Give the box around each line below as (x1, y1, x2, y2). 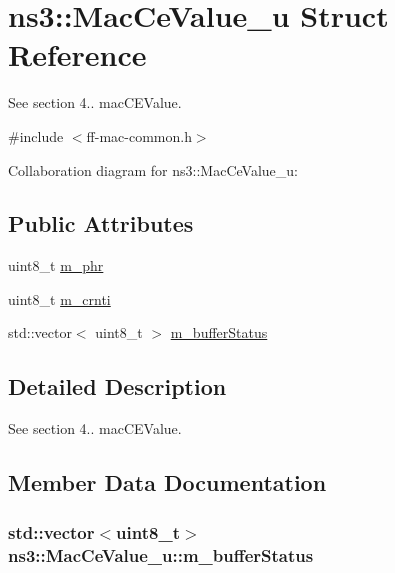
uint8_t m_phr (8, 255, 104, 276)
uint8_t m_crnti (8, 288, 111, 309)
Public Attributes (8, 208, 194, 239)
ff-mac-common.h (86, 125, 192, 146)
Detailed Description (8, 371, 227, 402)
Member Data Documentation (8, 467, 327, 498)
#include (8, 125, 64, 146)
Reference (8, 34, 147, 75)
